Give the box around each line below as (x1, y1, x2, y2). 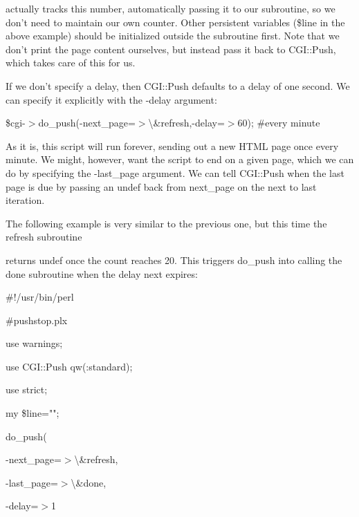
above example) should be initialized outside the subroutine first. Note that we (6, 28, 340, 43)
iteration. (6, 193, 45, 207)
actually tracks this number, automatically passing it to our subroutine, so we (6, 1, 335, 15)
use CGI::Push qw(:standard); (6, 359, 133, 373)
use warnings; (6, 336, 63, 350)
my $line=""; (6, 406, 59, 420)
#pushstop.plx (6, 312, 68, 327)
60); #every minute (237, 115, 320, 130)
